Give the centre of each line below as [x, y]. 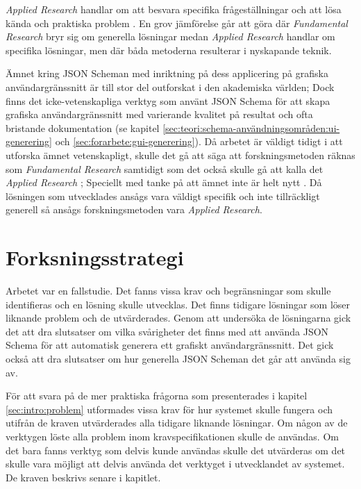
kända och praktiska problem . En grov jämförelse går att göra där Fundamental [177, 23]
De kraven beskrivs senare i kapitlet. [83, 477]
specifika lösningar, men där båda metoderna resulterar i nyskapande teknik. [169, 50]
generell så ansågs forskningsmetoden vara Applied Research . [134, 209]
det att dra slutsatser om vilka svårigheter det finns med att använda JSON [167, 331]
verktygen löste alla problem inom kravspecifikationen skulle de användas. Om [172, 436]
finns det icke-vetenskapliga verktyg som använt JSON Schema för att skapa [168, 100]
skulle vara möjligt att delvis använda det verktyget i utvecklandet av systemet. [175, 464]
